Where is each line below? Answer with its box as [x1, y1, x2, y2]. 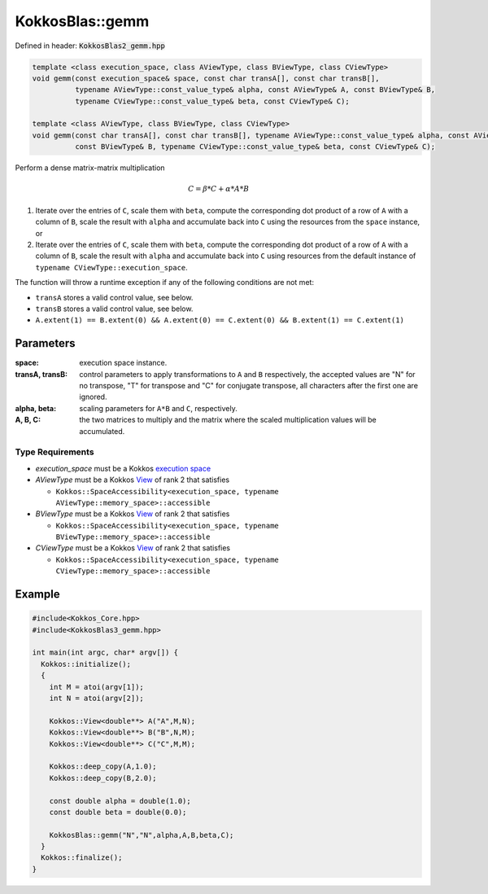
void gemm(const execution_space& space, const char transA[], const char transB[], [32, 73, 380, 83]
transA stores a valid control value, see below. [35, 292, 194, 302]
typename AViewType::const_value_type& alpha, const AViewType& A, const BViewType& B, [74, 85, 435, 94]
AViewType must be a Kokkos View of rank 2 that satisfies [35, 475, 230, 484]
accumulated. [79, 426, 125, 436]
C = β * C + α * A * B [188, 184, 250, 194]
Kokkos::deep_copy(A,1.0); [49, 762, 158, 771]
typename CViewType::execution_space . [35, 262, 189, 272]
